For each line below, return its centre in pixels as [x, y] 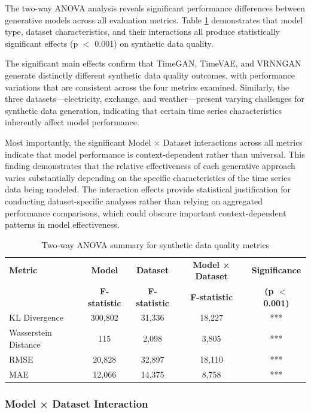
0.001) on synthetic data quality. [154, 43]
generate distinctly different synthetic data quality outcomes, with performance [150, 75]
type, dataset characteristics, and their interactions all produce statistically [142, 31]
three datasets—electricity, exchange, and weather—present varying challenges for [155, 99]
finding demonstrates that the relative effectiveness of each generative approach [150, 166]
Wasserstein [31, 332]
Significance [276, 270]
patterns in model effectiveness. [62, 224]
